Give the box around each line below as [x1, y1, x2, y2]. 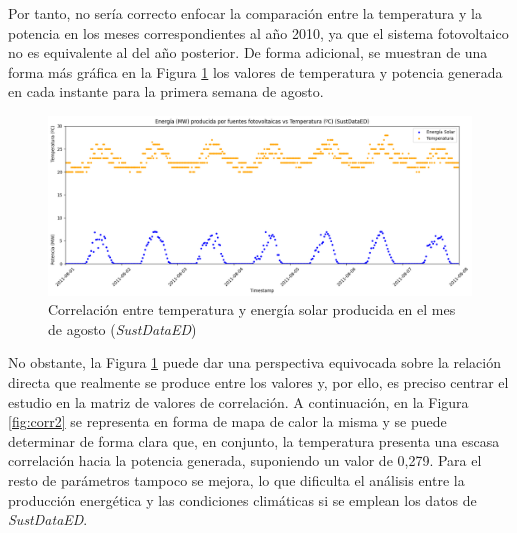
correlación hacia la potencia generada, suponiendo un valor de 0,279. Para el [8, 450, 482, 471]
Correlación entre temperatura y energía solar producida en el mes [48, 299, 456, 320]
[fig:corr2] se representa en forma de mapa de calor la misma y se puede [8, 411, 447, 432]
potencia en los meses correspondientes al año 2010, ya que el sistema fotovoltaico [8, 22, 509, 43]
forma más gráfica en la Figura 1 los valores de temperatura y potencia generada [8, 61, 503, 82]
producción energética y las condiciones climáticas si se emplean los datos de [8, 489, 477, 510]
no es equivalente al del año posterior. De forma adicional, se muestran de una [8, 42, 488, 63]
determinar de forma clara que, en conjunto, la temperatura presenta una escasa [8, 430, 500, 451]
